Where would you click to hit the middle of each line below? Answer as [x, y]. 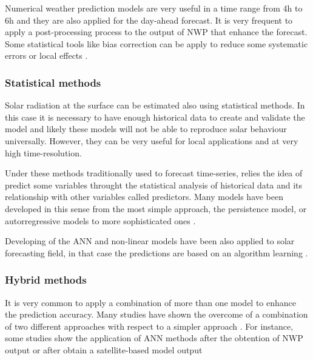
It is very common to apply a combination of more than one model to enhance [151, 302]
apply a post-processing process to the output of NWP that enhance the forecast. [156, 32]
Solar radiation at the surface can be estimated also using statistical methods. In [155, 105]
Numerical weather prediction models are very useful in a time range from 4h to [154, 8]
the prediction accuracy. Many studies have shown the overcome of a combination [156, 314]
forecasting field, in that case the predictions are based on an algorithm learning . [156, 252]
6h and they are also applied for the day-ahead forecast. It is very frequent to [149, 20]
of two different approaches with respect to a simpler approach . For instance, [149, 326]
